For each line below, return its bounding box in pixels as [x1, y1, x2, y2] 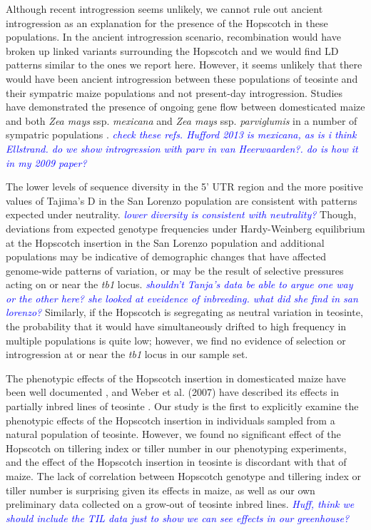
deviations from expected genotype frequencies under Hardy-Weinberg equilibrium [6, 220, 365, 235]
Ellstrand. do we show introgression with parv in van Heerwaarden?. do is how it [6, 141, 358, 156]
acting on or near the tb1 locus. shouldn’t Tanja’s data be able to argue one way [6, 277, 353, 292]
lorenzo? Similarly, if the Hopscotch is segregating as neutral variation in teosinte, [6, 305, 363, 320]
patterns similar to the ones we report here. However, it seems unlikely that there [6, 57, 362, 72]
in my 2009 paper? [6, 155, 87, 170]
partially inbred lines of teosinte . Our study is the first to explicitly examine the [6, 399, 359, 414]
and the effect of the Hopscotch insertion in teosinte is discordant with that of [6, 454, 347, 469]
